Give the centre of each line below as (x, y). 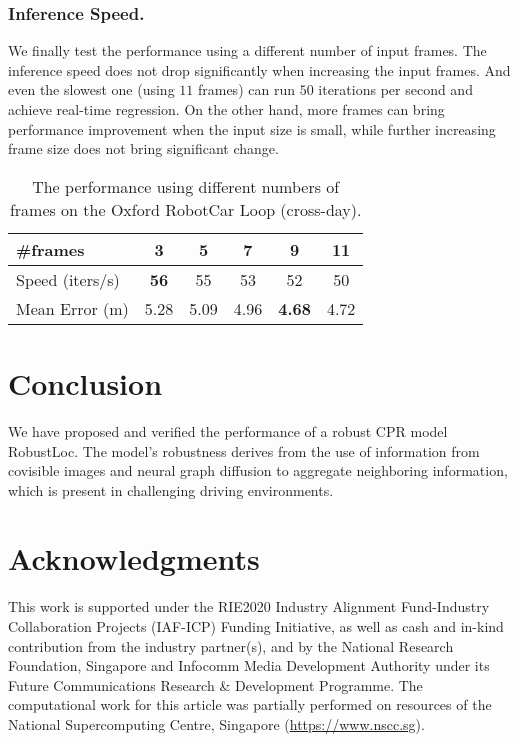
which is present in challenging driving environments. (171, 489)
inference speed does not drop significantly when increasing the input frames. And (259, 69)
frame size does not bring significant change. (143, 148)
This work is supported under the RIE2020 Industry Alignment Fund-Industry (249, 606)
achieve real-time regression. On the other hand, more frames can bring (226, 109)
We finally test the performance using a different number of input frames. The (247, 50)
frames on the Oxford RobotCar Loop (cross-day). (185, 209)
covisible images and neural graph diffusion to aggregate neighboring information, (258, 470)
